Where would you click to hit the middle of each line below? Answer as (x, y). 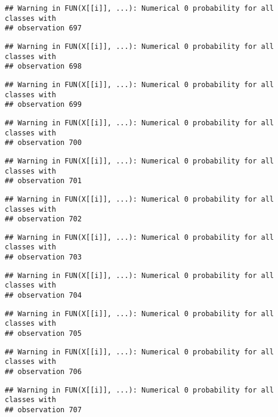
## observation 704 (43, 296)
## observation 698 (43, 67)
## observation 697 (43, 28)
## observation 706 (43, 372)
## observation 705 (43, 334)
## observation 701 (43, 181)
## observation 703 (43, 257)
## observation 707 (43, 410)
